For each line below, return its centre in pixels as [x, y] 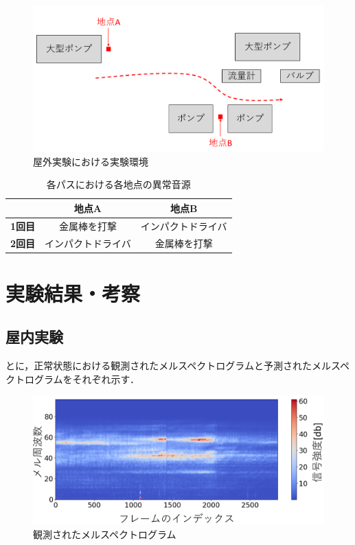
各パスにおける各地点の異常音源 [118, 184]
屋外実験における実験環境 [91, 161]
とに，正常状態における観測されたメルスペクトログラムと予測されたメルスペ [177, 366]
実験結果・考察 [73, 293]
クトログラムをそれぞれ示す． [73, 379]
